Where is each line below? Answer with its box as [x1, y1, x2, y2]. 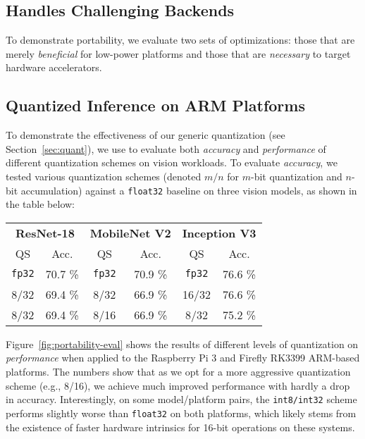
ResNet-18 [15, 224, 75, 241]
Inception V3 [182, 224, 256, 241]
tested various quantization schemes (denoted [6, 168, 202, 183]
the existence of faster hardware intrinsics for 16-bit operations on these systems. [6, 419, 355, 434]
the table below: [6, 197, 75, 211]
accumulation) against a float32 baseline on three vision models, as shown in [20, 183, 357, 197]
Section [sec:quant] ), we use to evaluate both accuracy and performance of [6, 141, 326, 156]
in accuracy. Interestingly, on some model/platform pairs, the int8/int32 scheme [6, 392, 357, 407]
